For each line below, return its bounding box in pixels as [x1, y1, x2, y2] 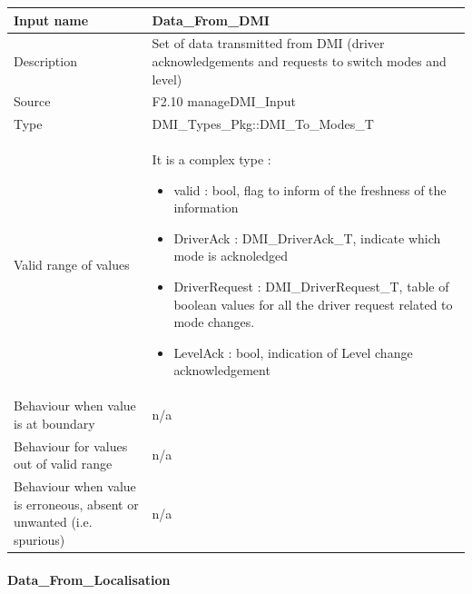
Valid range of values [14, 255, 130, 274]
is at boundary [14, 413, 95, 432]
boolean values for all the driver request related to [173, 294, 453, 313]
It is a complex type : [152, 150, 271, 169]
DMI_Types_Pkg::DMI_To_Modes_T [152, 114, 374, 134]
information [173, 198, 239, 217]
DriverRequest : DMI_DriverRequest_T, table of [173, 277, 449, 296]
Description [14, 51, 77, 70]
